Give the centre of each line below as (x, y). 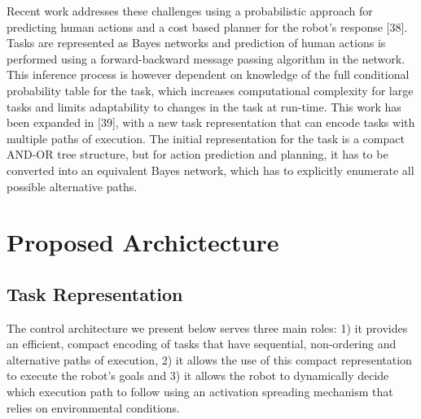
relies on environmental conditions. (93, 407)
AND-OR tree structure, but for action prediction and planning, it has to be (197, 154)
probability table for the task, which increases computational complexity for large (210, 90)
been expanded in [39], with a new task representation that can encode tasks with (211, 122)
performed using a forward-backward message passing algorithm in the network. (206, 58)
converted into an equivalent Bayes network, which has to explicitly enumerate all (210, 170)
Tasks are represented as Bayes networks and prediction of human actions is (196, 43)
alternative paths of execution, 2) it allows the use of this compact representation (209, 359)
